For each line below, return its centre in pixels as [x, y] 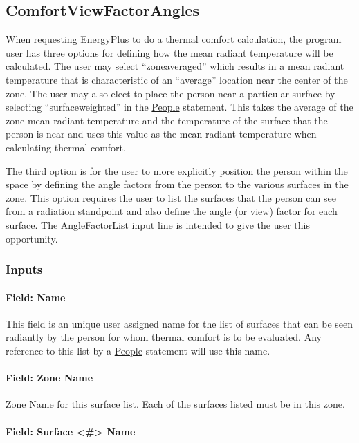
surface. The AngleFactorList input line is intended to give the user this [158, 224]
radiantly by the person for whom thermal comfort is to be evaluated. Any [164, 337]
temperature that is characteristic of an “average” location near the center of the [177, 79]
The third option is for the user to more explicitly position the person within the [177, 170]
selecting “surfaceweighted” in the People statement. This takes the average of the [179, 107]
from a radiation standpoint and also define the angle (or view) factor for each [172, 211]
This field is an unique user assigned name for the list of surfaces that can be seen [179, 323]
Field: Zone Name [49, 378]
